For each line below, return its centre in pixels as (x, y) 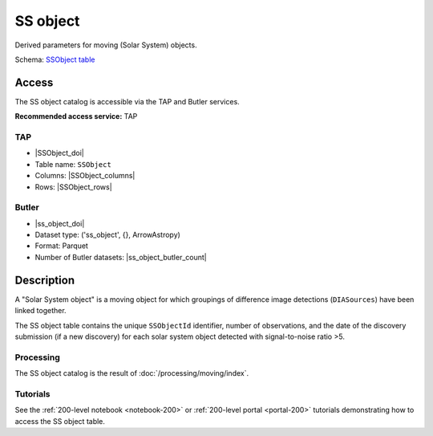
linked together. (41, 311)
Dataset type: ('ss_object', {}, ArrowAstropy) (107, 235)
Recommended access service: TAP (76, 116)
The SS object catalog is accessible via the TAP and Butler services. (127, 101)
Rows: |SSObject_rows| (73, 187)
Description (45, 280)
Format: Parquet (61, 246)
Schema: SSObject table (55, 59)
